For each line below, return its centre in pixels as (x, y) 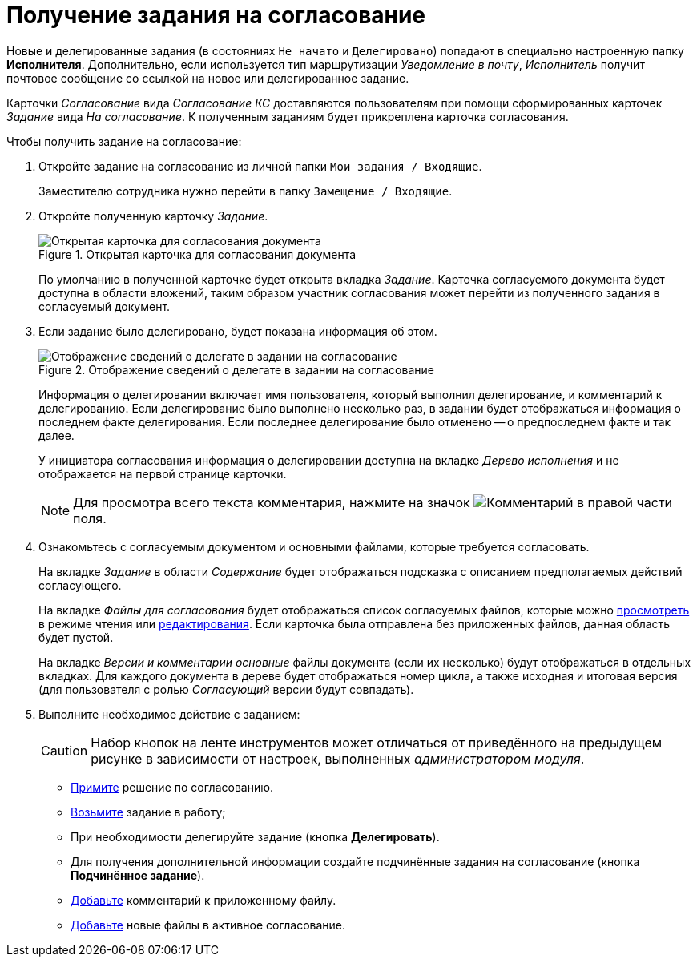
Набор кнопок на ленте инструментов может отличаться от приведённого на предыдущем (377, 742)
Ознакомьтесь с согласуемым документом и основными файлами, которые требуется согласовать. (314, 546)
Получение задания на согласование (216, 15)
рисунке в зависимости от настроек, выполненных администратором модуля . (338, 758)
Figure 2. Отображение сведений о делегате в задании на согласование (236, 369)
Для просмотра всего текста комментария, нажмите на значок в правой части (373, 502)
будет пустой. (76, 637)
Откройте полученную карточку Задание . (153, 216)
